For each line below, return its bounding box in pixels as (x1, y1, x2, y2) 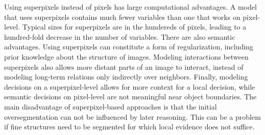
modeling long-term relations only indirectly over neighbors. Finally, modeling (4, 71, 248, 82)
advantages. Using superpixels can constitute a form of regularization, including (4, 41, 253, 52)
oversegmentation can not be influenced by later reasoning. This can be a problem (4, 111, 261, 122)
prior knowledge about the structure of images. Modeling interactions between (4, 51, 249, 62)
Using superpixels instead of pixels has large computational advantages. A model (4, 2, 257, 12)
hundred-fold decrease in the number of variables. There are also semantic (4, 31, 235, 42)
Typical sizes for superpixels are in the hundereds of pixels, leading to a (22, 21, 247, 32)
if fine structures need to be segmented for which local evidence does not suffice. (4, 121, 255, 132)
